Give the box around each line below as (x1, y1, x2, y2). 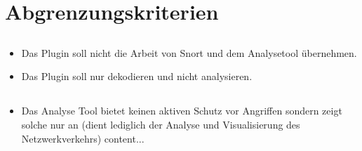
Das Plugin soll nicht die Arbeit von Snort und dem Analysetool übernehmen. (21, 45, 357, 60)
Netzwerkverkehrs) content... (21, 131, 145, 145)
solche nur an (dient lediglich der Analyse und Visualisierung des (21, 117, 300, 131)
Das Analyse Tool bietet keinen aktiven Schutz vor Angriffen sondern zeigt (21, 103, 342, 118)
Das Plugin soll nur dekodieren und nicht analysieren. (21, 69, 253, 84)
